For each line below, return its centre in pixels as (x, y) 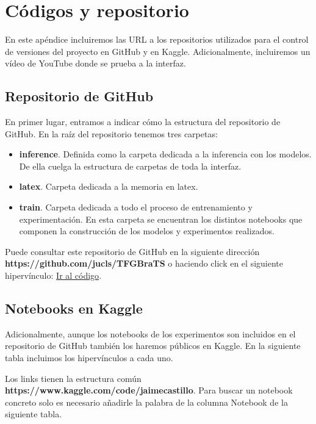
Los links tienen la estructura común (73, 378)
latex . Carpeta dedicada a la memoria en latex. (109, 186)
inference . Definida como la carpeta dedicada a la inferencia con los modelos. (165, 154)
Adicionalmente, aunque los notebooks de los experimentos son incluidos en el (150, 333)
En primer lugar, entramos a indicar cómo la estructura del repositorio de (143, 122)
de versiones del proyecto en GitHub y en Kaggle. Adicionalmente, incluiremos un (158, 51)
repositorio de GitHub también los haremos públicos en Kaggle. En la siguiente (153, 346)
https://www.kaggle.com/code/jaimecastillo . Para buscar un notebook (149, 390)
